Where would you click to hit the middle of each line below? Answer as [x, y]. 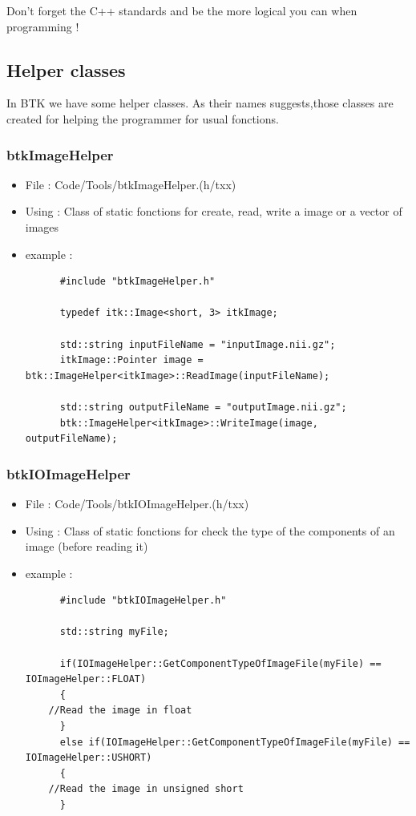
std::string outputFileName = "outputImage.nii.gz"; [203, 407]
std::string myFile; [114, 632]
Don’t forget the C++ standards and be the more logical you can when [182, 10]
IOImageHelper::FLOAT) [86, 679]
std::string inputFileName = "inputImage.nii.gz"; [198, 344]
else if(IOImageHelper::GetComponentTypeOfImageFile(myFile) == [235, 742]
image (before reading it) [87, 546]
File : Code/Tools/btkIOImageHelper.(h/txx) [137, 503]
